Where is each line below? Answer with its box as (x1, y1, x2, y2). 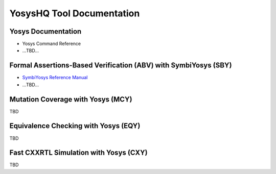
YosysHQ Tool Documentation (9, 8, 140, 19)
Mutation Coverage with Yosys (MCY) (9, 95, 132, 104)
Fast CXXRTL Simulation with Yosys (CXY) (9, 148, 148, 157)
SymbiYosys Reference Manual (22, 74, 88, 81)
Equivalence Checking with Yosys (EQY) (9, 121, 141, 130)
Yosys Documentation (9, 27, 82, 36)
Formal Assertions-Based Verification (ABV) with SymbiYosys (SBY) (9, 61, 232, 70)
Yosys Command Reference (22, 41, 81, 47)
